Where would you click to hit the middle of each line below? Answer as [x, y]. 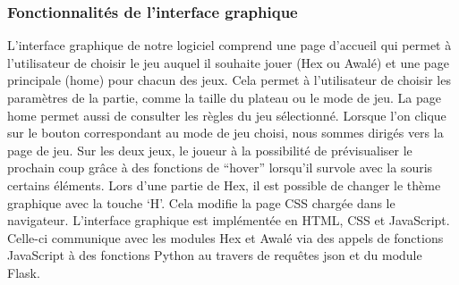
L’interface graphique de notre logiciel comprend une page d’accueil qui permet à [229, 45]
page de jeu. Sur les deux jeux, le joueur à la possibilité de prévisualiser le [210, 150]
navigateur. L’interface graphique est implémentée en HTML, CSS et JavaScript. [229, 220]
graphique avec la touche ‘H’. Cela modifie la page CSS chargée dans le [201, 202]
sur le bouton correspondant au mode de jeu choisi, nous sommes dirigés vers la [225, 133]
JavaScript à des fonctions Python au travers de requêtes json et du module [215, 255]
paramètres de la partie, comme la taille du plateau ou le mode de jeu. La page [224, 97]
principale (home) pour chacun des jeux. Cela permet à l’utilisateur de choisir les [229, 80]
